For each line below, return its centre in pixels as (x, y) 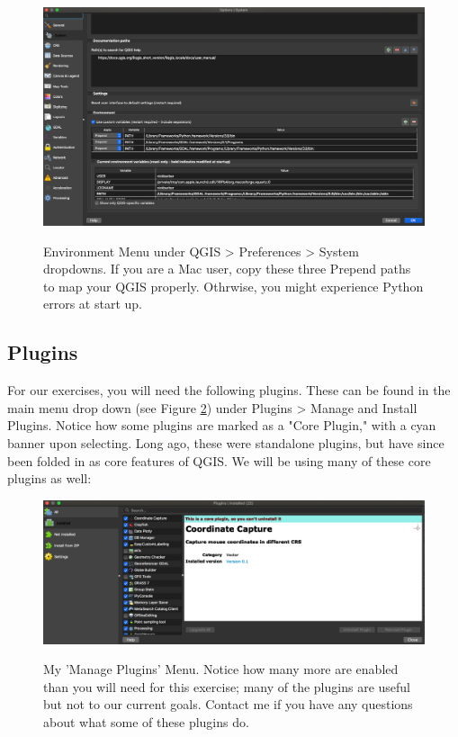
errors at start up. (93, 304)
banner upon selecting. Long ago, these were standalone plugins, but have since (226, 443)
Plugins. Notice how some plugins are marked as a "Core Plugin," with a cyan (222, 425)
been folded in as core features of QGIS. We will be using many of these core (219, 460)
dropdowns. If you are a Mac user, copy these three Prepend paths (227, 269)
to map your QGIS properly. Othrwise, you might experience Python (233, 286)
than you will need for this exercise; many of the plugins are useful (227, 686)
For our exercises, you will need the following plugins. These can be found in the (229, 390)
